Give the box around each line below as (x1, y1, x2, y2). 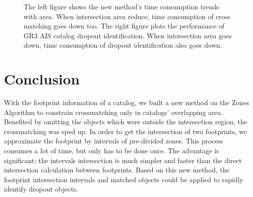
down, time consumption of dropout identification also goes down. (24, 40, 222, 50)
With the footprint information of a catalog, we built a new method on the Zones (4, 97, 249, 108)
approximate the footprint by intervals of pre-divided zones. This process (4, 136, 224, 146)
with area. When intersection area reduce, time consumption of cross (24, 11, 230, 21)
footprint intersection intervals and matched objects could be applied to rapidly (4, 174, 243, 184)
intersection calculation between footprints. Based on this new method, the (4, 165, 230, 175)
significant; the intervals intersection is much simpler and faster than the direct (4, 155, 242, 165)
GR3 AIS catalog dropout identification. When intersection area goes (24, 30, 232, 40)
